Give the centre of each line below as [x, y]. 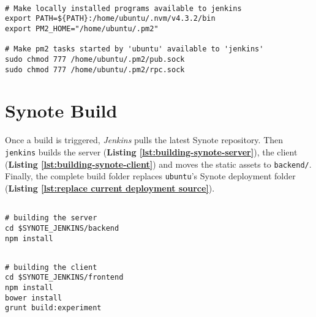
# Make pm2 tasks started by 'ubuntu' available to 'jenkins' [134, 49]
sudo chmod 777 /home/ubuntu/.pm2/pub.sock [95, 59]
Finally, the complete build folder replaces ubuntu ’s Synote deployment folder [150, 176]
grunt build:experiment [53, 308]
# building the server [51, 218]
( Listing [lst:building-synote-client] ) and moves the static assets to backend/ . [158, 164]
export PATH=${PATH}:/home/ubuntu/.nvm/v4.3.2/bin [110, 19]
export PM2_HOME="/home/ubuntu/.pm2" [82, 28]
